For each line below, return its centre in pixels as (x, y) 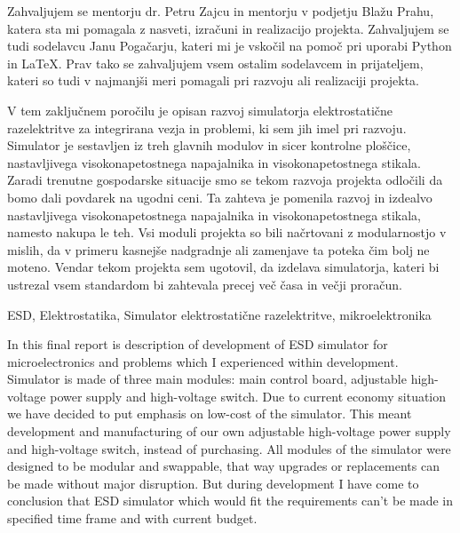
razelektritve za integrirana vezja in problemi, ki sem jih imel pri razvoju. (207, 127)
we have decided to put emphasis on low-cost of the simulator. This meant (210, 414)
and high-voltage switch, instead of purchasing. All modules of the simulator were (229, 448)
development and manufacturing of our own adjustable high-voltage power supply (229, 431)
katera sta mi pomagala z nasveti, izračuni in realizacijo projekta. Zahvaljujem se (228, 28)
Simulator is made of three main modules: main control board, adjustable (207, 379)
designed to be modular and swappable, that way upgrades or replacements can (223, 466)
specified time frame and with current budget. (132, 518)
